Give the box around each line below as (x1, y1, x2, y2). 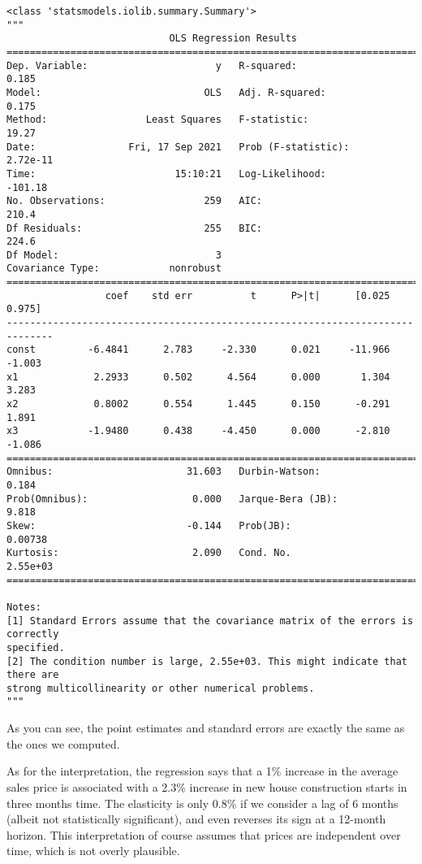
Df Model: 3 (6, 249, 222, 261)
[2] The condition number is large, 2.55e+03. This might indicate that (6, 655, 407, 667)
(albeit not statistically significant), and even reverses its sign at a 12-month (6, 810, 386, 827)
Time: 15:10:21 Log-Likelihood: (6, 167, 326, 180)
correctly (6, 628, 59, 640)
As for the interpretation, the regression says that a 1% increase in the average (6, 762, 398, 779)
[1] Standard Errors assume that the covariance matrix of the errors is (6, 614, 414, 627)
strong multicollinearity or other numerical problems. (6, 682, 315, 694)
